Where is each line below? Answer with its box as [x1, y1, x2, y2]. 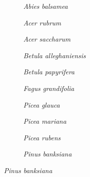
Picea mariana [23, 116, 67, 126]
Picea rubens [23, 132, 61, 142]
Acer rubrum [23, 17, 61, 27]
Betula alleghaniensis [23, 50, 86, 60]
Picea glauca [23, 99, 60, 110]
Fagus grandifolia [23, 83, 74, 93]
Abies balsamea [23, 1, 68, 11]
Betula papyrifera [23, 66, 75, 77]
